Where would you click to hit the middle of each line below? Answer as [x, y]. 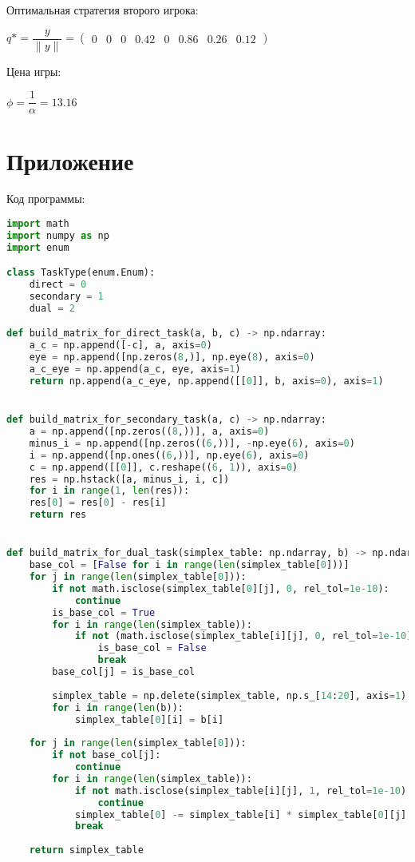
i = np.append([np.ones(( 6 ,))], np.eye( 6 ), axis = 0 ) [169, 455]
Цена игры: [34, 71]
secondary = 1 [66, 297]
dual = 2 [52, 308]
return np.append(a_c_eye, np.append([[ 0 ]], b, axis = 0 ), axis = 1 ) [206, 381]
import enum [38, 247]
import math [38, 224]
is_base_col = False [152, 648]
